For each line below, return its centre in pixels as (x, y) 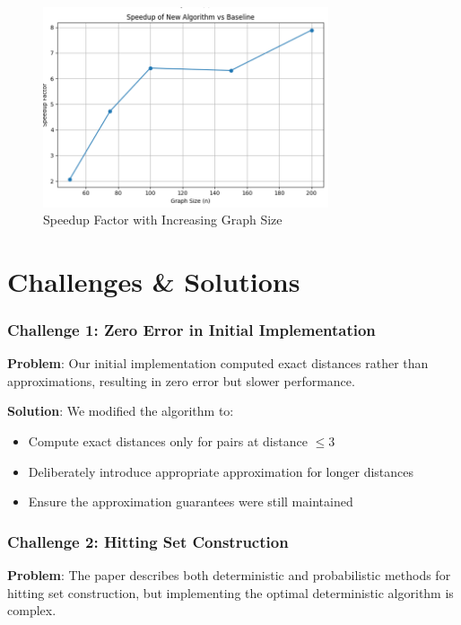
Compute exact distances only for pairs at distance (168, 441)
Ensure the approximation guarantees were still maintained (191, 502)
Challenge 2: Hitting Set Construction (148, 541)
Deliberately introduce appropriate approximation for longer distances (221, 471)
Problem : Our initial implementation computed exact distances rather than (218, 363)
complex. (32, 610)
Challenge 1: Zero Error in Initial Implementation (191, 329)
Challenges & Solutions (154, 281)
